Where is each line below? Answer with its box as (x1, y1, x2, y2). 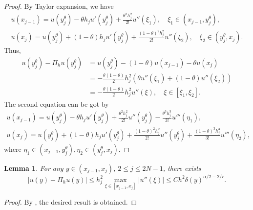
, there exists (163, 163, 201, 173)
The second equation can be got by (4, 98, 109, 109)
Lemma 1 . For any (4, 163, 63, 173)
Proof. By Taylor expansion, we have (4, 1, 114, 11)
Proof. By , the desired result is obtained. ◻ (4, 196, 137, 207)
